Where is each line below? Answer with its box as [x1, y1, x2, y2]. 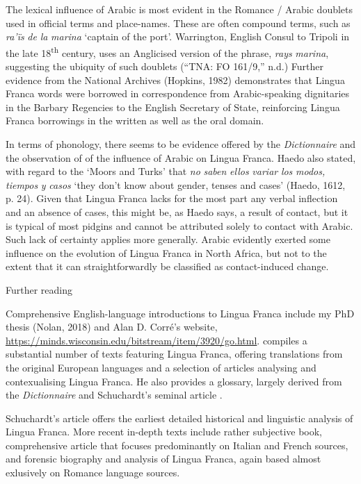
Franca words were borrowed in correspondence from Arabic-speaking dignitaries [6, 86, 350, 101]
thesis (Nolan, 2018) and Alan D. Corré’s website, [6, 319, 218, 334]
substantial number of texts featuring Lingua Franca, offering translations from [6, 347, 343, 361]
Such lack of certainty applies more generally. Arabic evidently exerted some [6, 232, 330, 247]
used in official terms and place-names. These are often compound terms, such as [6, 15, 351, 30]
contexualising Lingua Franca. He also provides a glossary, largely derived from [6, 374, 342, 388]
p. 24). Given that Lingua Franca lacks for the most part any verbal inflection [6, 191, 338, 206]
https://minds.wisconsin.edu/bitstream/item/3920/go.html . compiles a [6, 333, 307, 347]
